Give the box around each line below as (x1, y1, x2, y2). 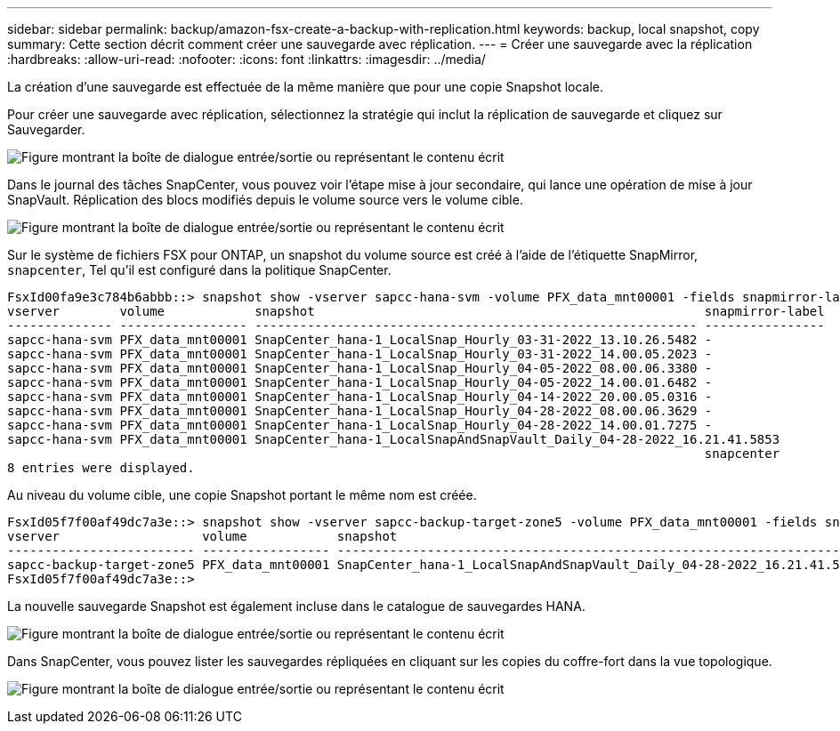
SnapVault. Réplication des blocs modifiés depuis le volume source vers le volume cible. (7, 192, 523, 207)
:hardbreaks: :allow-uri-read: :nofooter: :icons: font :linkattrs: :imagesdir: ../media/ (7, 52, 486, 67)
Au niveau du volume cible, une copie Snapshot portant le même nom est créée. (7, 487, 477, 502)
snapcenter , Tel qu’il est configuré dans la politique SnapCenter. (7, 262, 392, 277)
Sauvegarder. (7, 122, 85, 137)
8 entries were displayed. (7, 461, 195, 475)
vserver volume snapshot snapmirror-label (7, 304, 825, 318)
